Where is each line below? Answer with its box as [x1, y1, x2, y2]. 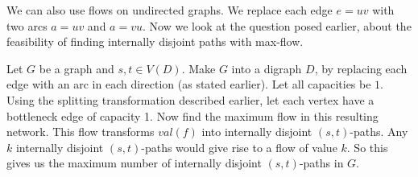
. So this [346, 138, 388, 155]
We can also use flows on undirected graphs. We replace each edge [6, 2, 333, 18]
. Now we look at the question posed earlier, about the [142, 17, 412, 34]
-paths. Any [350, 123, 408, 140]
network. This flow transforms [6, 123, 155, 140]
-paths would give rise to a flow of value [141, 138, 337, 155]
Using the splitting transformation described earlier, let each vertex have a [6, 91, 375, 108]
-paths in [299, 154, 344, 171]
